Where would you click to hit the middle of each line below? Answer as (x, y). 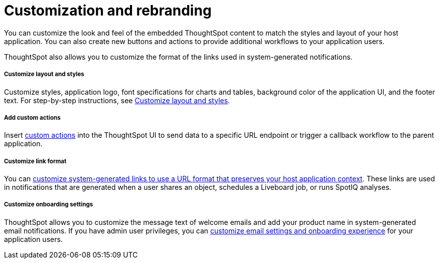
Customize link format (35, 161)
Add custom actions (32, 117)
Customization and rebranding (108, 11)
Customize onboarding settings (49, 205)
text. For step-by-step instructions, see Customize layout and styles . (117, 100)
